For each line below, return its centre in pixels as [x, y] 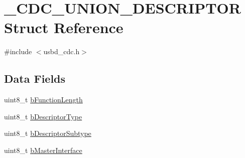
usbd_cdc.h [62, 51]
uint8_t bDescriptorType [43, 116]
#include [18, 51]
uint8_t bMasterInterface [43, 150]
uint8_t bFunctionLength [43, 100]
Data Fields [35, 78]
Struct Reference [64, 27]
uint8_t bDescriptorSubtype [48, 133]
